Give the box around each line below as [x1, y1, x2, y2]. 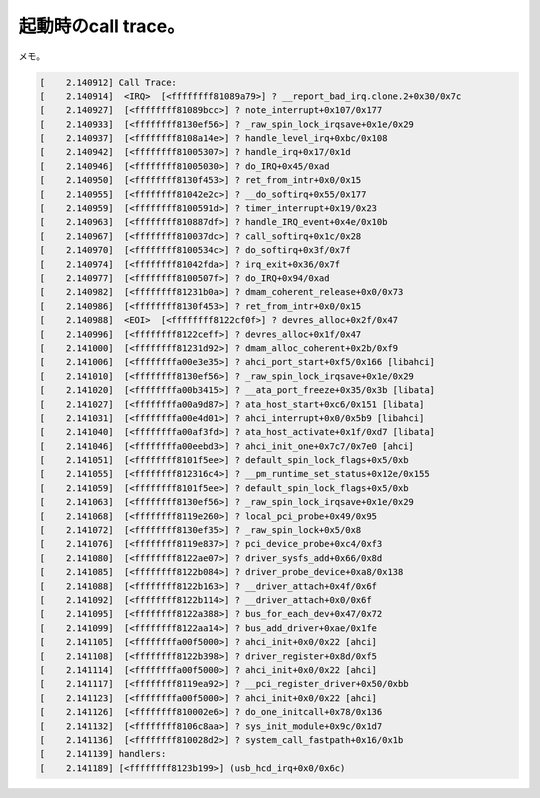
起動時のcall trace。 [18, 15, 185, 37]
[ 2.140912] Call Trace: [39, 76, 177, 88]
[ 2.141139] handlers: [39, 748, 167, 760]
